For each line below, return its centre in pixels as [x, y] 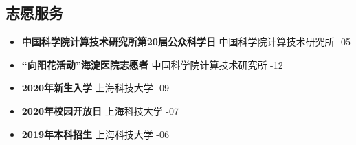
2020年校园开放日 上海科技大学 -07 [100, 110]
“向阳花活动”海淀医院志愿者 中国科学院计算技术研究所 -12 [152, 64]
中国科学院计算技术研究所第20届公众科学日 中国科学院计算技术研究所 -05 [186, 42]
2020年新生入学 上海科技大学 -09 [95, 88]
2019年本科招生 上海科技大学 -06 [95, 134]
